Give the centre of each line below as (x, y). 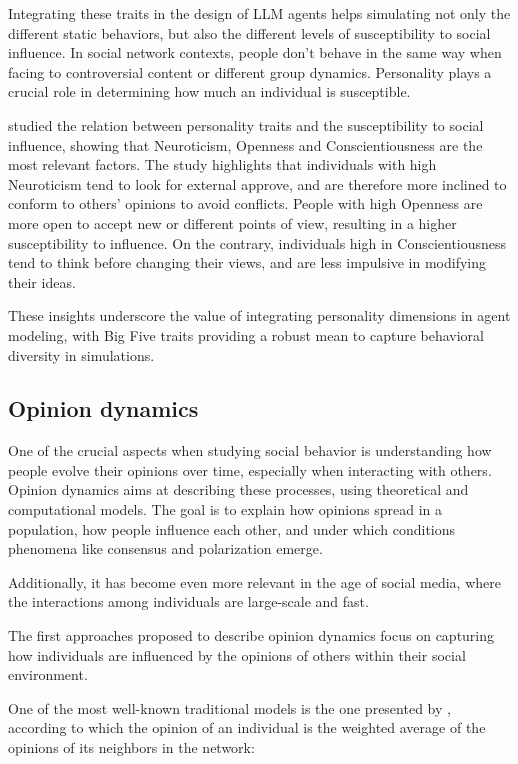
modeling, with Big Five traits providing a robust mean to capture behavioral (246, 334)
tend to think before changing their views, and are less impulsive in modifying (247, 262)
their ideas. (42, 281)
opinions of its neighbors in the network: (131, 747)
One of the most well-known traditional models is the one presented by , (229, 707)
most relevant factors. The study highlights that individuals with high (222, 164)
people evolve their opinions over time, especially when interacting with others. (250, 469)
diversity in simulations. (81, 354)
